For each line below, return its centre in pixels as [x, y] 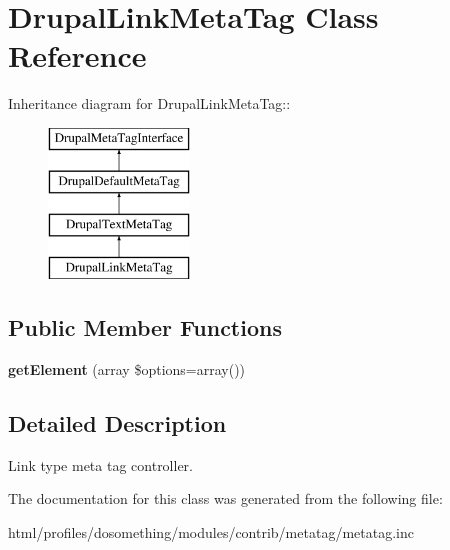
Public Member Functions [145, 327]
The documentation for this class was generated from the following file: [225, 498]
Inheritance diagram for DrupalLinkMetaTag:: [149, 103]
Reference [77, 55]
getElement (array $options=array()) [127, 368]
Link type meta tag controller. [100, 464]
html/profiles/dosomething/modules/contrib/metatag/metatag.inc [211, 531]
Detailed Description [117, 422]
